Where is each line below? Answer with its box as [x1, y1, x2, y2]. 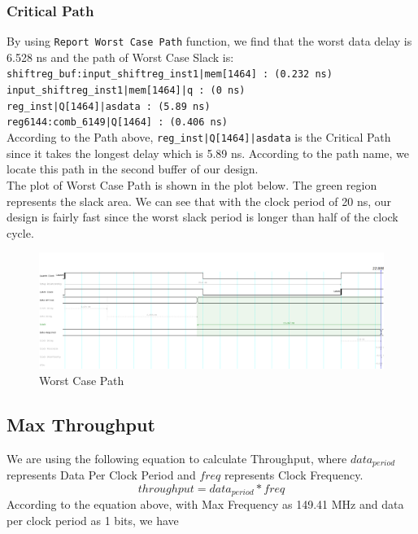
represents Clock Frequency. [224, 466, 364, 483]
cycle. [7, 224, 34, 241]
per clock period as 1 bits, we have [7, 511, 179, 528]
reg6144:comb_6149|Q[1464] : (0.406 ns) [7, 116, 229, 129]
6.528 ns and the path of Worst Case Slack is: [7, 48, 234, 65]
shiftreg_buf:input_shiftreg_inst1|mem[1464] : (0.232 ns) [7, 68, 333, 81]
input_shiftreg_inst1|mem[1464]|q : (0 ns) [7, 85, 246, 97]
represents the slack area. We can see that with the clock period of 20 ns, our [7, 192, 392, 209]
